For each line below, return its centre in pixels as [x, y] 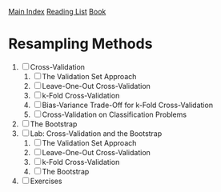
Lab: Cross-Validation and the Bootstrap [96, 133]
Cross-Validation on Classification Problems [114, 114]
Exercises [46, 181]
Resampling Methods [80, 44]
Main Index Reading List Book [57, 12]
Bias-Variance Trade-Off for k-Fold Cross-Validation [128, 105]
